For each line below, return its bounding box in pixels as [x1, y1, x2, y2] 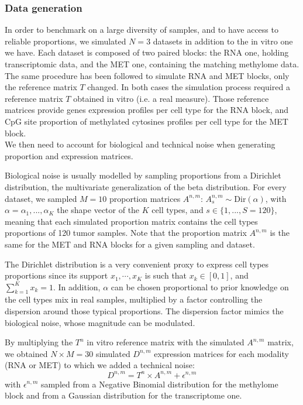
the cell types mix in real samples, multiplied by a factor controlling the [5, 293, 263, 306]
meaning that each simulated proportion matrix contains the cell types [5, 215, 258, 227]
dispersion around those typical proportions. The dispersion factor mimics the [5, 305, 284, 317]
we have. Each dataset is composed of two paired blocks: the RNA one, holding [5, 46, 289, 59]
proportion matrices [109, 192, 181, 204]
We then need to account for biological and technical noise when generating [5, 138, 276, 150]
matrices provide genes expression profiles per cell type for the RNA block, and [5, 104, 288, 116]
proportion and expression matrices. [5, 149, 133, 162]
